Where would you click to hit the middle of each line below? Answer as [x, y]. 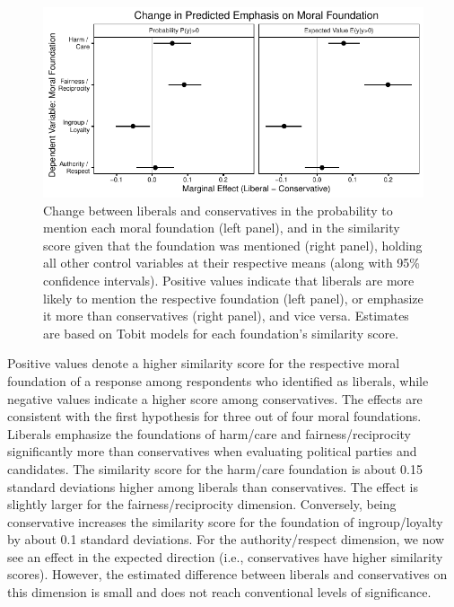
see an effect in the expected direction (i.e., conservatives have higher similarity [225, 556]
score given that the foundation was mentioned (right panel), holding [233, 245]
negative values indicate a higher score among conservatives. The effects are [215, 398]
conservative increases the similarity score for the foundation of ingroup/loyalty [225, 521]
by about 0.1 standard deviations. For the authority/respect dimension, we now [226, 539]
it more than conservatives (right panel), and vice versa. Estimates [226, 316]
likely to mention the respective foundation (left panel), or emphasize [233, 298]
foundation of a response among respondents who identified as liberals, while [218, 380]
